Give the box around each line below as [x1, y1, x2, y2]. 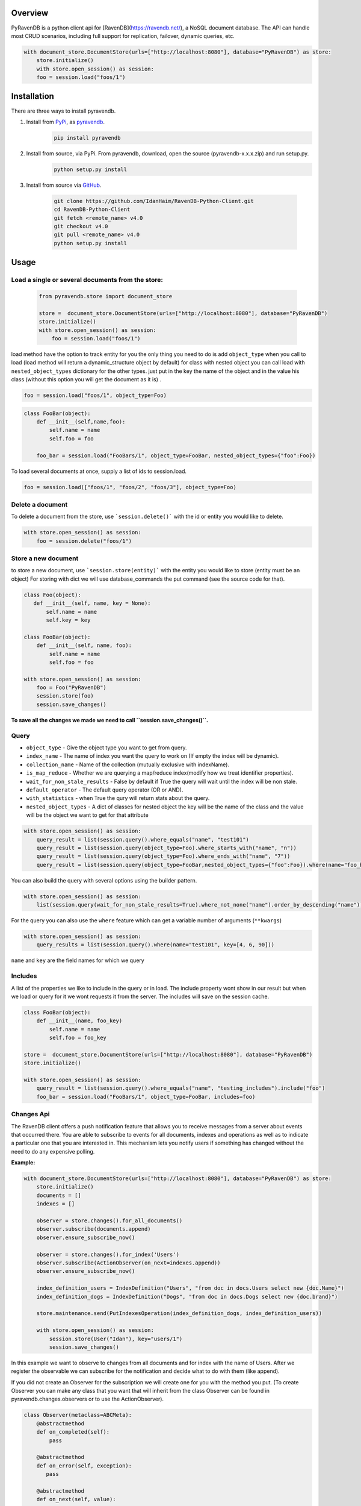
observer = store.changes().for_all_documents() [36, 1217, 183, 1224]
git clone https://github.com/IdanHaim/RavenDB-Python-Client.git [54, 198, 254, 204]
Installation [11, 91, 54, 102]
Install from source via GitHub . [26, 181, 102, 189]
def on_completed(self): [36, 1428, 110, 1436]
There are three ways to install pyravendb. [11, 107, 116, 114]
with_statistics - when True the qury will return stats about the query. [26, 795, 210, 802]
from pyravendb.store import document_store [39, 293, 173, 299]
